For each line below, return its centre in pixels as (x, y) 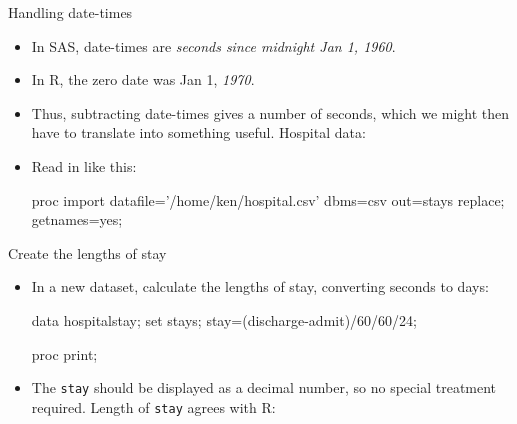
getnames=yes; (77, 219)
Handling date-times (70, 12)
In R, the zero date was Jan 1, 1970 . (143, 79)
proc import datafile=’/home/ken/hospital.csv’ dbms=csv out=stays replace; (268, 199)
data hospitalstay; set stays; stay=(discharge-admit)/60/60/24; (224, 319)
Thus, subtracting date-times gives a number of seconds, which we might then (270, 112)
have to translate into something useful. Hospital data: (198, 132)
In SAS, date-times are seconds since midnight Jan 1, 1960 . (213, 45)
